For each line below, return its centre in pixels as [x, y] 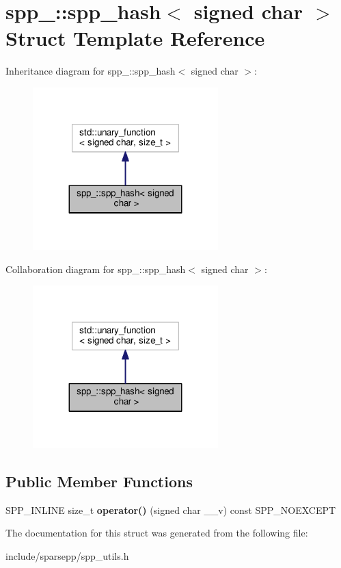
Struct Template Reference [135, 38]
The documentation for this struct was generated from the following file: [157, 533]
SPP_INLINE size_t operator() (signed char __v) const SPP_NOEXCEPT [171, 509]
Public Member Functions [99, 481]
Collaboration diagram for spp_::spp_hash [96, 269]
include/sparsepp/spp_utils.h [67, 555]
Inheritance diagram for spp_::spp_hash [91, 71]
